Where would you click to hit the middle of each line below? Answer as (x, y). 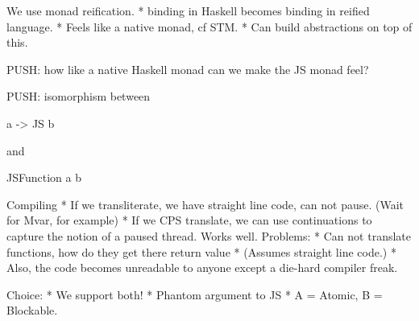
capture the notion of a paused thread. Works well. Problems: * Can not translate (209, 235)
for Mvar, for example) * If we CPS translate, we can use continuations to (189, 220)
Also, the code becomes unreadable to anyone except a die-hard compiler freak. (202, 267)
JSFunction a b (44, 177)
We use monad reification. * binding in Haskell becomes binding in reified (188, 10)
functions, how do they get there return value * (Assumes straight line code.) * (201, 251)
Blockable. (32, 310)
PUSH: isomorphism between (79, 96)
